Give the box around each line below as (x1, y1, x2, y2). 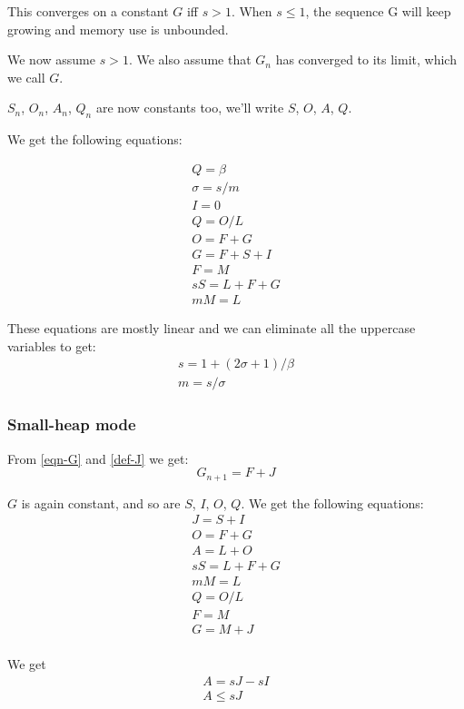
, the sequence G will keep (305, 2, 451, 20)
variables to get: (7, 336, 96, 355)
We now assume (7, 50, 95, 69)
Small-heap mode (7, 413, 136, 436)
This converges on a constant (7, 2, 169, 20)
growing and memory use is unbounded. (7, 19, 229, 38)
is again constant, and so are (21, 493, 181, 512)
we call (7, 67, 45, 86)
